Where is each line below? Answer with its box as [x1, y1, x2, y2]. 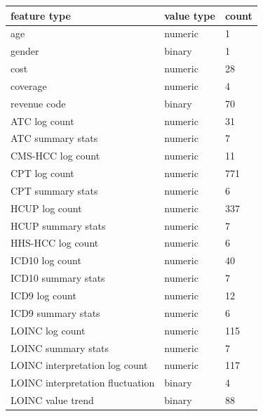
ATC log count [11, 113, 74, 128]
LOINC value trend [11, 393, 94, 408]
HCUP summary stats [11, 218, 106, 233]
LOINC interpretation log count [11, 358, 148, 372]
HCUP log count [11, 200, 82, 215]
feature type [11, 8, 71, 22]
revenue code [11, 96, 66, 110]
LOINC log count [11, 323, 86, 337]
